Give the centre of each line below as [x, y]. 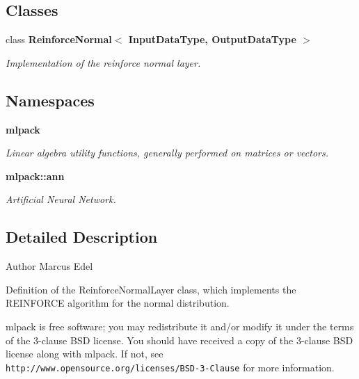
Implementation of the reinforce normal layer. [103, 62]
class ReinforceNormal [59, 39]
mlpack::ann [35, 176]
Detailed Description [82, 237]
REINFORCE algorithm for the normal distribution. [118, 303]
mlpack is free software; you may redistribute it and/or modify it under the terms [180, 326]
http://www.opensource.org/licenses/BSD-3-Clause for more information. [170, 367]
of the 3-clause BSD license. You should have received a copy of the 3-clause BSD [179, 340]
